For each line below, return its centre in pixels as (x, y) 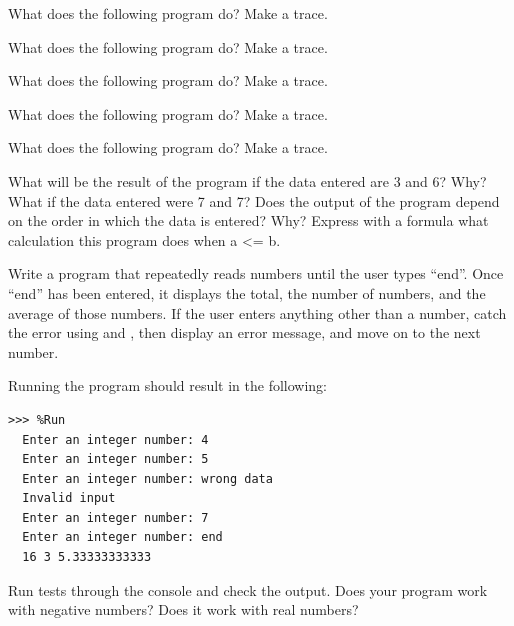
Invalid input (69, 498)
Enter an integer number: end (122, 537)
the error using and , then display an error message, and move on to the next (244, 332)
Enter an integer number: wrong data (147, 478)
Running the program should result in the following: (168, 385)
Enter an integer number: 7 (115, 517)
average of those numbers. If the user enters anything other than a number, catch (257, 312)
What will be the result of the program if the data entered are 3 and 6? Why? (247, 180)
